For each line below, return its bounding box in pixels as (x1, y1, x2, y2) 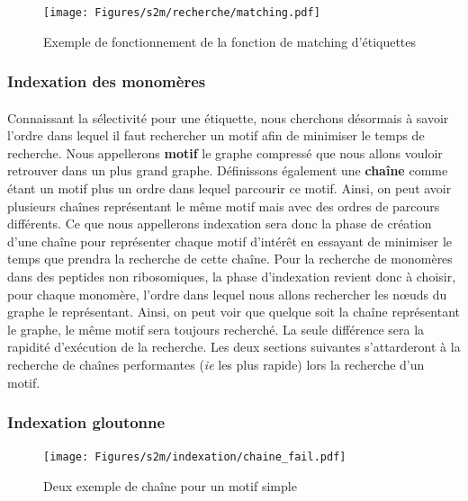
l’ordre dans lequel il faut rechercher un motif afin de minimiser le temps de (7, 126, 425, 145)
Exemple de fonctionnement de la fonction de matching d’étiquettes (43, 31, 417, 50)
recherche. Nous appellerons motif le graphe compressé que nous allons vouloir (7, 143, 443, 162)
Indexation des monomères (7, 70, 206, 93)
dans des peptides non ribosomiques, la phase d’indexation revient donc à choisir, (7, 267, 456, 286)
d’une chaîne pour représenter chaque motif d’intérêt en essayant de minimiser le (7, 231, 453, 250)
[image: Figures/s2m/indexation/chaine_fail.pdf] (43, 451, 346, 464)
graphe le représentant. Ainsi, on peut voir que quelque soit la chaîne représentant (7, 302, 460, 321)
